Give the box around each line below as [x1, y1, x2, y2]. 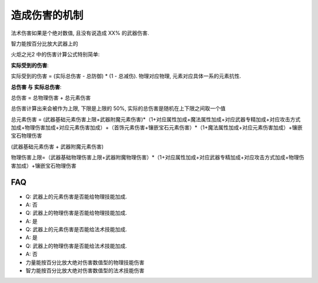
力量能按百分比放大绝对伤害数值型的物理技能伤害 [25, 259, 144, 266]
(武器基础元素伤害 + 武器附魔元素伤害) [11, 143, 104, 150]
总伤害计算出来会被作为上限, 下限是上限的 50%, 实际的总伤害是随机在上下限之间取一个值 [11, 105, 226, 112]
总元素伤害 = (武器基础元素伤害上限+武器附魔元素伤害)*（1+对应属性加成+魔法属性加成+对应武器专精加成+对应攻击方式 [11, 115, 301, 123]
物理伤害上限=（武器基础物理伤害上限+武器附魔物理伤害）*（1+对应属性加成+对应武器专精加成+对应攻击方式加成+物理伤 [11, 154, 304, 161]
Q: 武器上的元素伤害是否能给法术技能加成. [25, 226, 127, 233]
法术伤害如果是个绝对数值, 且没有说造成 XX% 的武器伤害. [11, 29, 150, 36]
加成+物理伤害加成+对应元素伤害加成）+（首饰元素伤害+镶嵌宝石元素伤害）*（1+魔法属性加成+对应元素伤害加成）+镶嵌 [11, 124, 303, 131]
